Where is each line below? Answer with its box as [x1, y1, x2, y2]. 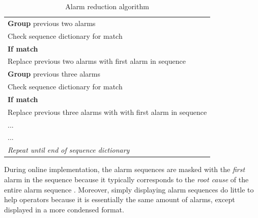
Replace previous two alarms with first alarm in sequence [8, 56, 186, 66]
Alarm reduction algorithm [65, 1, 149, 11]
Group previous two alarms [8, 17, 96, 28]
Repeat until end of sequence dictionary [8, 144, 130, 155]
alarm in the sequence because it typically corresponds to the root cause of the [4, 174, 249, 184]
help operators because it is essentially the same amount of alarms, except [4, 194, 235, 205]
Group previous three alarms [8, 68, 100, 79]
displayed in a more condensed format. [4, 204, 124, 214]
